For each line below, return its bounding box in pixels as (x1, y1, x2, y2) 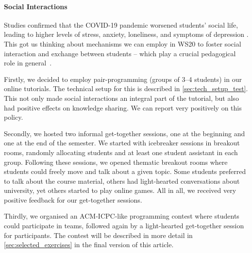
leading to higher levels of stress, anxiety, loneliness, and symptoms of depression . (4, 29, 249, 39)
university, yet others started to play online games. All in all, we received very (4, 185, 236, 195)
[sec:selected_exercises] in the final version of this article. (4, 239, 174, 250)
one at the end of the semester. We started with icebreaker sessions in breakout (4, 138, 240, 148)
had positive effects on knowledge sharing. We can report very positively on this (4, 102, 242, 112)
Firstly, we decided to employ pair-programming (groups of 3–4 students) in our (4, 74, 242, 84)
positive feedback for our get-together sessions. (4, 194, 142, 205)
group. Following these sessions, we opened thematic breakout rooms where (4, 157, 228, 167)
